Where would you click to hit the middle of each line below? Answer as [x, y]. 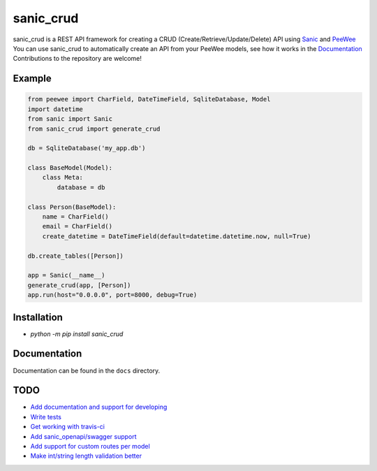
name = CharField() [76, 217]
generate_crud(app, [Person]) [79, 285]
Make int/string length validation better [86, 456]
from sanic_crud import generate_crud [94, 129]
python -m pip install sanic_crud [77, 334]
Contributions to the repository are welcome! [77, 59]
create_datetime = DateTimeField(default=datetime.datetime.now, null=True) [177, 236]
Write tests [46, 416]
